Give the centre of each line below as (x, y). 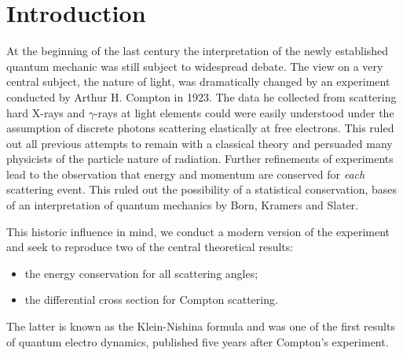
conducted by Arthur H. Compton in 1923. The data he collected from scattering (201, 96)
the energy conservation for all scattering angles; (141, 273)
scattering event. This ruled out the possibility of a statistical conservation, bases (202, 189)
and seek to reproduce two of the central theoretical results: (150, 247)
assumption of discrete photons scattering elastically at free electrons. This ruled (200, 128)
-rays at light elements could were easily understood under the (244, 112)
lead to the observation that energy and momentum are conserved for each (186, 174)
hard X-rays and (46, 112)
